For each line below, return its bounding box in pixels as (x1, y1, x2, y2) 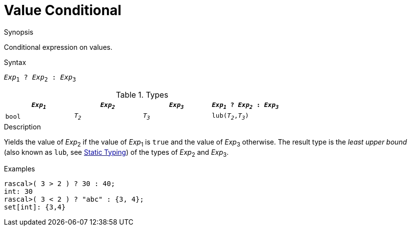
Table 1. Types (116, 89, 168, 100)
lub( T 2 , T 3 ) (212, 112, 249, 121)
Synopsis (4, 27, 34, 36)
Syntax (4, 58, 26, 66)
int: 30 (4, 188, 33, 196)
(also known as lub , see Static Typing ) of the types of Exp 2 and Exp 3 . (4, 147, 229, 158)
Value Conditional (4, 2, 122, 19)
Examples (4, 165, 35, 173)
